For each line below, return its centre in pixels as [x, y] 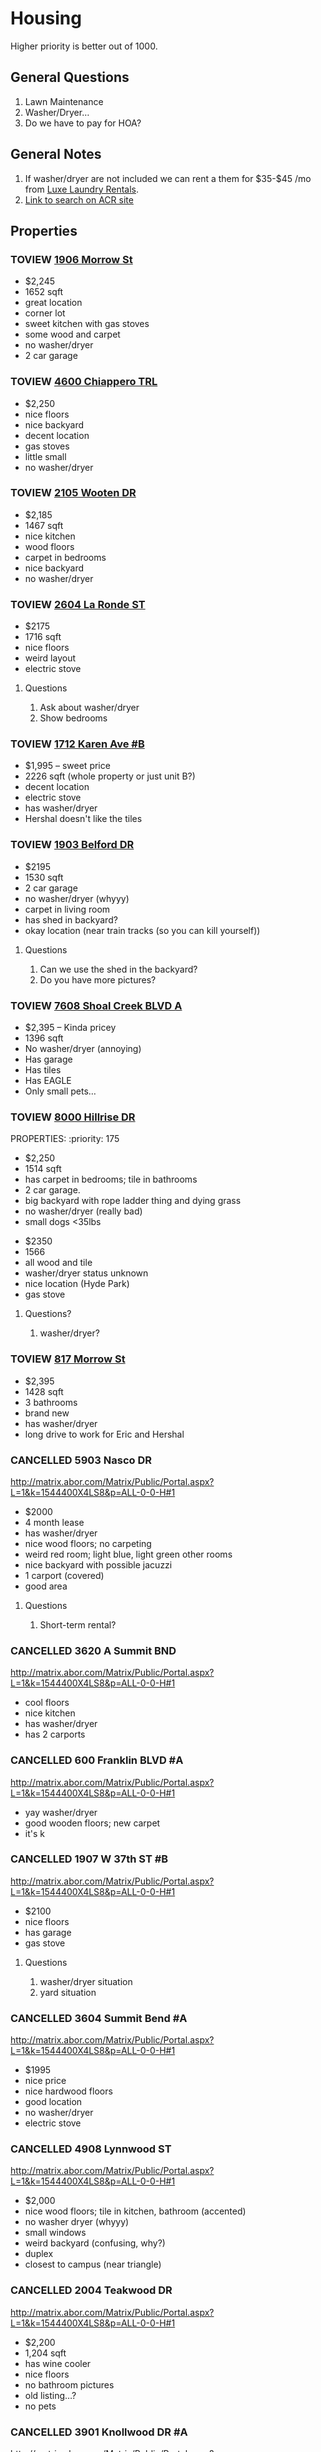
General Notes [56, 154]
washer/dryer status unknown [86, 1273]
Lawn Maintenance [64, 101]
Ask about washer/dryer [89, 708]
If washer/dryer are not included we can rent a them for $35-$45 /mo [168, 178]
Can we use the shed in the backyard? [118, 969]
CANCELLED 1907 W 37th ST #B [89, 1859]
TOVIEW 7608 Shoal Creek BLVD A [96, 1005]
